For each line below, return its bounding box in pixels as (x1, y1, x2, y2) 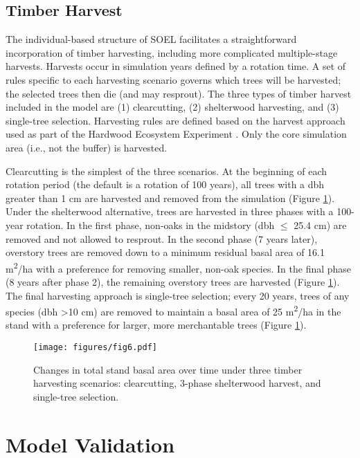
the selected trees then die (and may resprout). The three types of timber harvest (6, 86, 352, 100)
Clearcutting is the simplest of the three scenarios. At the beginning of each (6, 163, 327, 178)
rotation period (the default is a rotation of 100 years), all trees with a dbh (6, 177, 325, 192)
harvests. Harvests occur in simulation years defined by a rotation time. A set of (6, 59, 346, 73)
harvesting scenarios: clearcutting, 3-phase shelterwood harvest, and (33, 376, 321, 390)
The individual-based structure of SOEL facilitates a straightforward (6, 32, 297, 46)
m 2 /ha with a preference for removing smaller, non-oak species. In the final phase (6, 259, 352, 275)
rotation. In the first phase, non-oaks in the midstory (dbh (26, 217, 275, 232)
